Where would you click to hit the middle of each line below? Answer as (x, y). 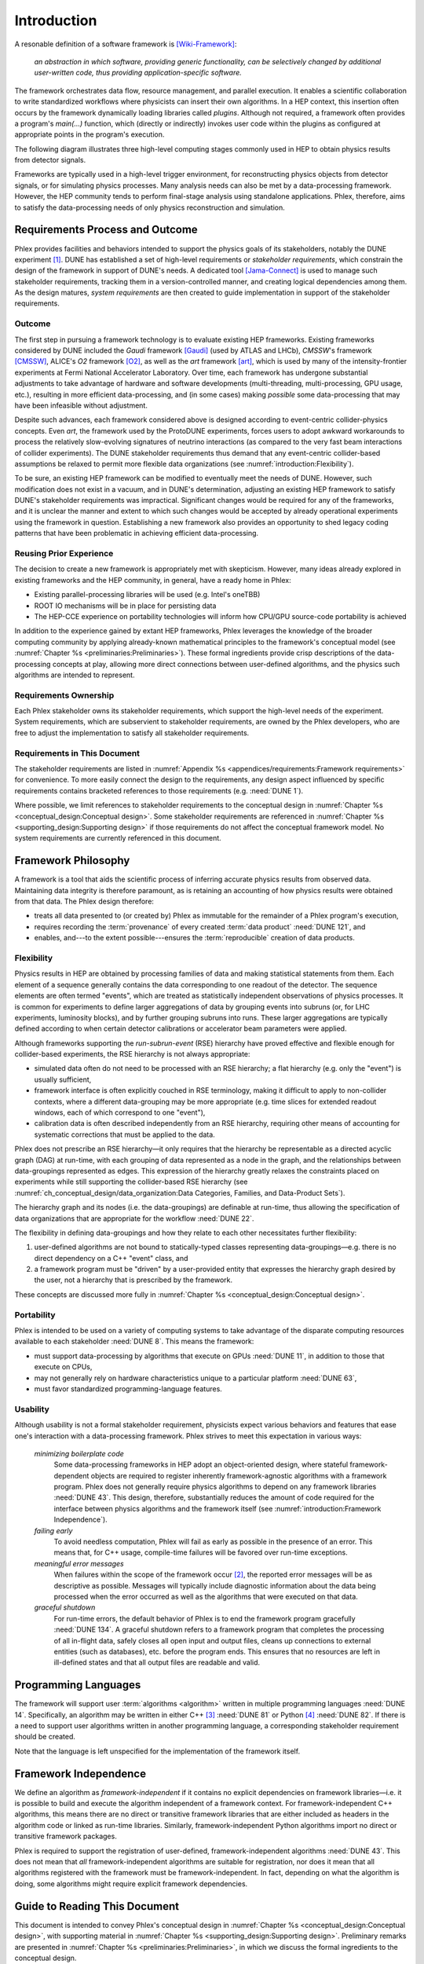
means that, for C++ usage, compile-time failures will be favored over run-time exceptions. (201, 1552)
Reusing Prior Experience (64, 554)
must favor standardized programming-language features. (128, 1389)
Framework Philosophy (72, 861)
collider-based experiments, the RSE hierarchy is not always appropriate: (132, 1054)
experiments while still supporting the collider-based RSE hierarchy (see (131, 1182)
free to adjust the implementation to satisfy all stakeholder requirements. (132, 733)
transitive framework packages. (66, 1836)
